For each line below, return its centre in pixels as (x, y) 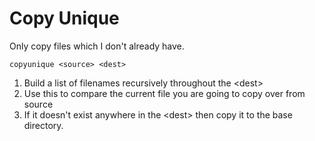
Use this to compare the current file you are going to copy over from (164, 93)
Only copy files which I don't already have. (97, 46)
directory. (43, 125)
